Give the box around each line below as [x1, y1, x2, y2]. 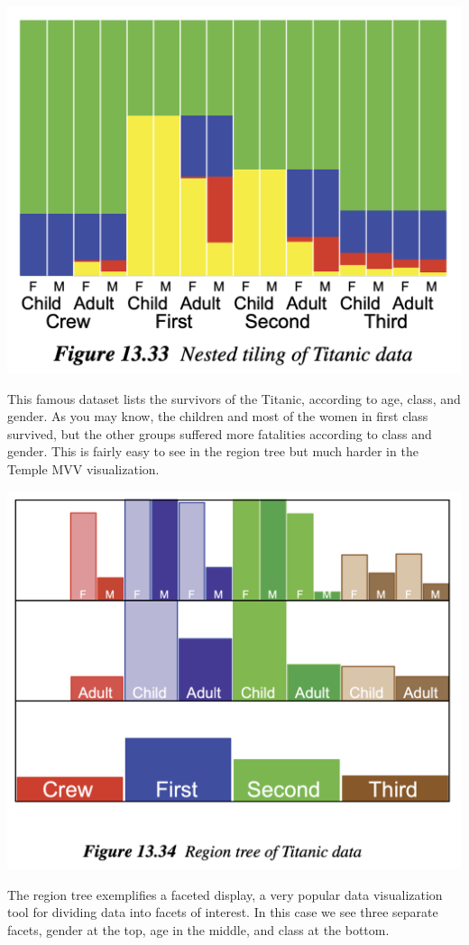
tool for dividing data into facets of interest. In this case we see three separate [7, 903, 438, 922]
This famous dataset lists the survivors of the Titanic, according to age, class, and [7, 389, 461, 408]
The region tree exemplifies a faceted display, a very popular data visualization [7, 885, 443, 904]
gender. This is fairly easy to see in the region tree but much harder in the [7, 442, 418, 461]
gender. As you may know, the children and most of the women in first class [7, 407, 428, 426]
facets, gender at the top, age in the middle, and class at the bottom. [7, 920, 390, 939]
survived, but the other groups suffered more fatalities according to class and [7, 424, 432, 443]
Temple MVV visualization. [7, 460, 160, 479]
